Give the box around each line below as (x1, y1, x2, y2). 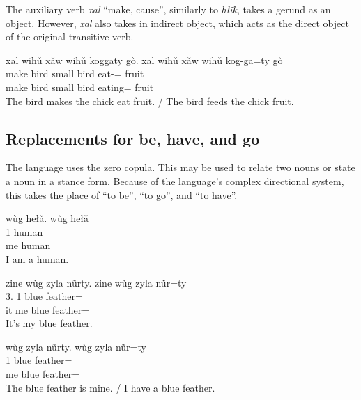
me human (6, 238, 51, 253)
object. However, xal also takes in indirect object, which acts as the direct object (6, 15, 349, 30)
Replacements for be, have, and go (6, 127, 260, 149)
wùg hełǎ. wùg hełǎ (6, 211, 89, 225)
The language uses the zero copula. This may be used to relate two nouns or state (6, 160, 355, 175)
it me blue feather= (6, 302, 90, 317)
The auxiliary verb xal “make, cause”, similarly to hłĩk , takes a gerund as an (6, 2, 331, 16)
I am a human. (6, 251, 69, 266)
